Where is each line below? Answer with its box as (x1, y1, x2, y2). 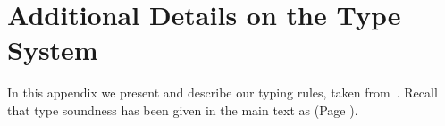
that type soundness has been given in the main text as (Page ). (7, 100, 358, 119)
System (7, 31, 98, 68)
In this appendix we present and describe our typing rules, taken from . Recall (7, 83, 438, 102)
